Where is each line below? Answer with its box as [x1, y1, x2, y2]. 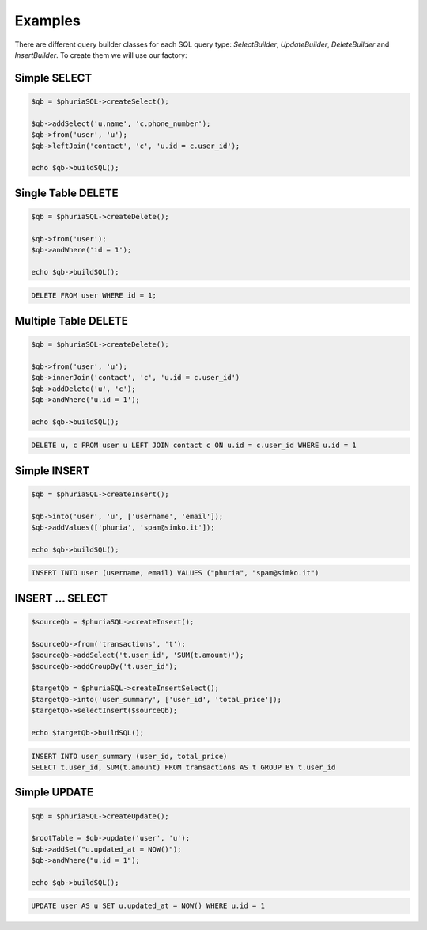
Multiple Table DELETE [14, 313, 128, 328]
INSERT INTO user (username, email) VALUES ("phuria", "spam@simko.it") [31, 568, 319, 578]
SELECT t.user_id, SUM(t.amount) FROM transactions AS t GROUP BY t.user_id [31, 762, 336, 772]
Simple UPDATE [14, 786, 94, 799]
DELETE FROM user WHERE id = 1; [31, 291, 157, 300]
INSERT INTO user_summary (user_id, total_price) [31, 752, 228, 761]
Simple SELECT [14, 71, 93, 85]
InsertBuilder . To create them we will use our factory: [14, 50, 187, 59]
